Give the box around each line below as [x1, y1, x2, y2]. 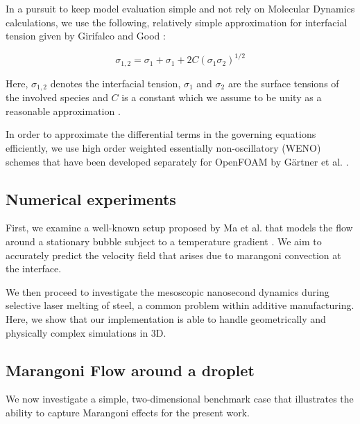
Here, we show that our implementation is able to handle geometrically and [6, 311, 326, 326]
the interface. [6, 261, 62, 276]
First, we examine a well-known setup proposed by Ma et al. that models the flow [6, 220, 353, 235]
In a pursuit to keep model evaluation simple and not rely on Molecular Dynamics [6, 1, 355, 15]
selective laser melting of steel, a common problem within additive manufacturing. [6, 298, 354, 312]
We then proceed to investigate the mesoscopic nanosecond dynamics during [6, 284, 329, 299]
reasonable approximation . [6, 103, 121, 118]
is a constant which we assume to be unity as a [121, 90, 322, 105]
